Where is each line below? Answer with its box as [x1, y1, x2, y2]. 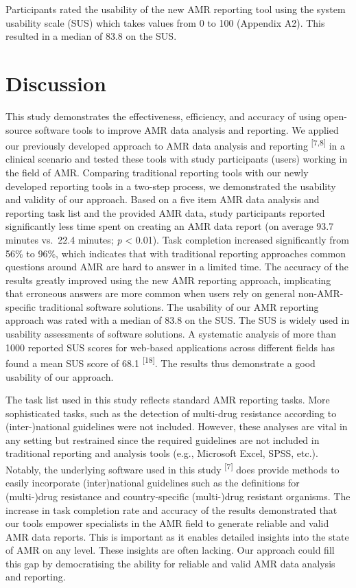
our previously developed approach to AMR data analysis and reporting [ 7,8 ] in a [5, 137, 345, 152]
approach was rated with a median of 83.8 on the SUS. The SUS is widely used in [5, 313, 350, 327]
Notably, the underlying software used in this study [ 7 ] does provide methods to [5, 460, 340, 476]
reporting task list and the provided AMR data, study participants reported [5, 205, 325, 220]
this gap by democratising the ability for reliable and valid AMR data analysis [5, 556, 335, 570]
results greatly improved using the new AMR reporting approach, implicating [5, 272, 331, 287]
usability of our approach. [5, 369, 114, 384]
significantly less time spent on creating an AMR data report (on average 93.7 [5, 219, 334, 233]
